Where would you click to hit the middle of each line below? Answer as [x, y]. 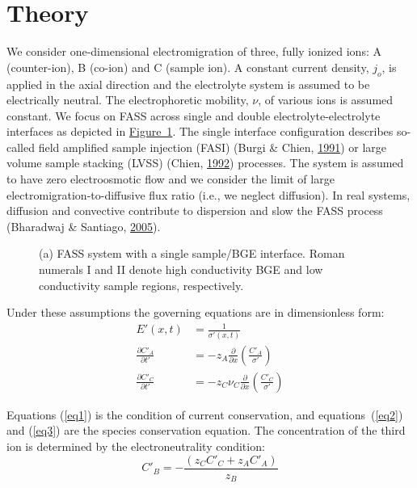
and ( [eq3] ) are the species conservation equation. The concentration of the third [206, 430]
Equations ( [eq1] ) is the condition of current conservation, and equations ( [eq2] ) [205, 414]
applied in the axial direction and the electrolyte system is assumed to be [188, 84]
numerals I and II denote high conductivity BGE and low [181, 269]
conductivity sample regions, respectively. [141, 285]
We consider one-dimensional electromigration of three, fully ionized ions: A [194, 51]
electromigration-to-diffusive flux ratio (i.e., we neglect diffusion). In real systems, [208, 194]
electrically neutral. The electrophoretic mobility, [128, 100]
